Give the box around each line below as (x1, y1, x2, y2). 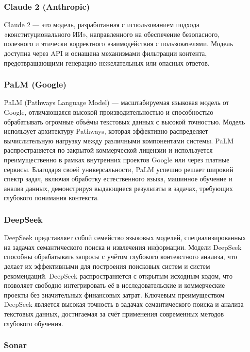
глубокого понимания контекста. (4, 193, 99, 203)
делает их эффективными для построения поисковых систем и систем (4, 261, 210, 271)
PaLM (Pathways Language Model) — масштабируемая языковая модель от (4, 97, 229, 107)
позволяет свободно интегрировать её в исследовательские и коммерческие (4, 280, 225, 290)
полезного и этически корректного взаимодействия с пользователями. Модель (4, 38, 233, 49)
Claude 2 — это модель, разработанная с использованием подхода (4, 19, 200, 30)
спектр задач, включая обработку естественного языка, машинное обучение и (4, 174, 233, 184)
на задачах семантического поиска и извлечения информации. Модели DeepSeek (4, 242, 242, 252)
